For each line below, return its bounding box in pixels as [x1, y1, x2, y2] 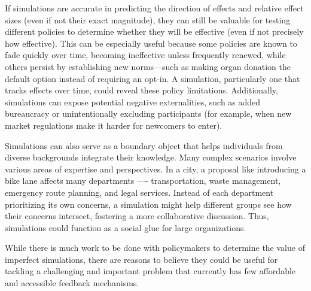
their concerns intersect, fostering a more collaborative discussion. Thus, [5, 210, 269, 222]
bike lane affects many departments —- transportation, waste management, [5, 174, 281, 187]
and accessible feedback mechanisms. [5, 277, 139, 289]
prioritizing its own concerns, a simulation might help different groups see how [5, 198, 292, 210]
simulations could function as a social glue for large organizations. [5, 221, 246, 234]
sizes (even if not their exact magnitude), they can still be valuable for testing [5, 13, 291, 26]
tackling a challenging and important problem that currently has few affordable [5, 265, 296, 277]
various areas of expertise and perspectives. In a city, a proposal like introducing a [5, 162, 306, 175]
